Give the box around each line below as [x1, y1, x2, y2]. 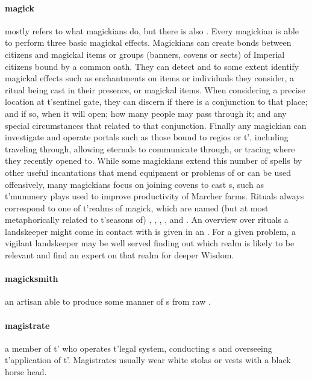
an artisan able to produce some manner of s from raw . [5, 295, 211, 308]
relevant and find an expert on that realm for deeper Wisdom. [5, 249, 234, 261]
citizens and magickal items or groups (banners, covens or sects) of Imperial [5, 48, 285, 60]
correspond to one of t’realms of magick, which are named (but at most [5, 201, 269, 214]
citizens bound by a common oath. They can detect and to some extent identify [5, 60, 299, 72]
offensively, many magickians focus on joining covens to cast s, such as [5, 178, 264, 190]
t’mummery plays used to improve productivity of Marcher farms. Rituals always [5, 190, 304, 202]
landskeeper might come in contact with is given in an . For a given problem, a [5, 225, 296, 237]
